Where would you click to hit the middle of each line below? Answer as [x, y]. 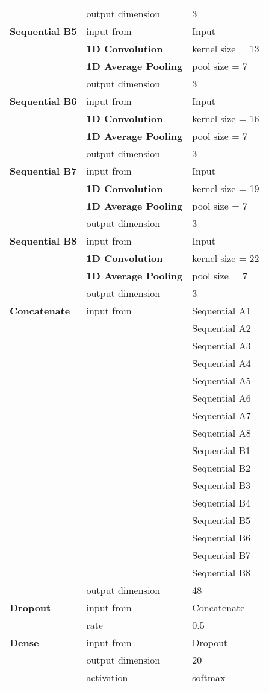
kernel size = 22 [226, 258]
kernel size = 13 [226, 48]
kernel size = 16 [226, 118]
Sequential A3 [221, 345]
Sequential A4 [221, 363]
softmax [209, 677]
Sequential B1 [221, 450]
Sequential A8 [221, 433]
